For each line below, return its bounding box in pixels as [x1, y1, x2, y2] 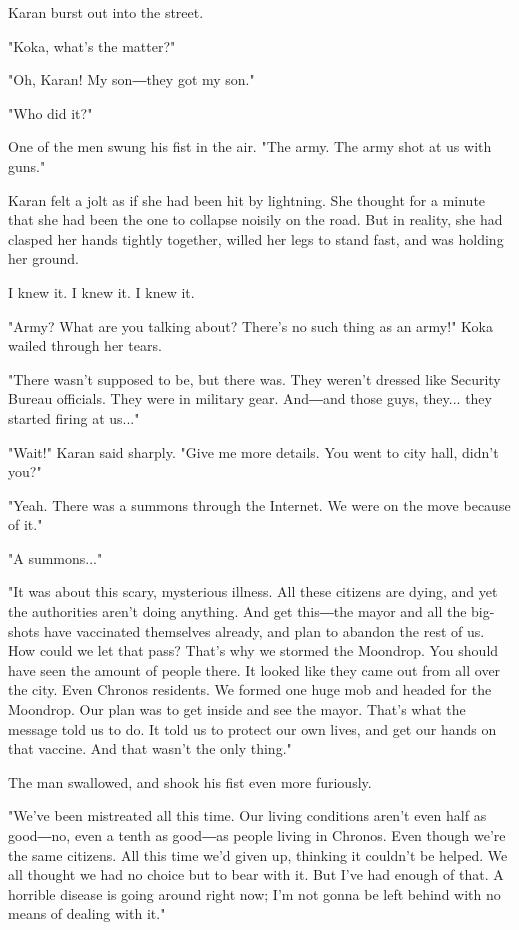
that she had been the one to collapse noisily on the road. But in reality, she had [8, 209, 503, 230]
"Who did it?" [8, 102, 93, 123]
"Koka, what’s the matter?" [8, 35, 176, 56]
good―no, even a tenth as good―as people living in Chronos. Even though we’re [8, 825, 506, 845]
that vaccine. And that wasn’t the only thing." [8, 738, 292, 759]
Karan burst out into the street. [8, 2, 204, 22]
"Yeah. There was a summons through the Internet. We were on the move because [8, 494, 511, 515]
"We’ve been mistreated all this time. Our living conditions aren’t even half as [8, 805, 487, 826]
